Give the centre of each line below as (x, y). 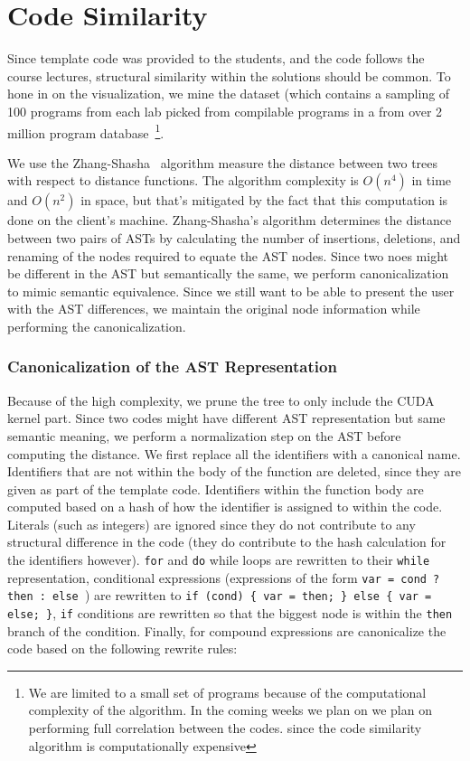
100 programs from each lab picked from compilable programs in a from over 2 (225, 111)
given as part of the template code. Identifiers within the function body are (216, 489)
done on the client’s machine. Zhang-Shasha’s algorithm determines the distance (230, 220)
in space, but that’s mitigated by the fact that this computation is (264, 200)
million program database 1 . (86, 131)
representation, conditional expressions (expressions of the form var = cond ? (224, 577)
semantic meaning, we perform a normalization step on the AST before (204, 435)
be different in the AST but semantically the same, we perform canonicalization (228, 273)
